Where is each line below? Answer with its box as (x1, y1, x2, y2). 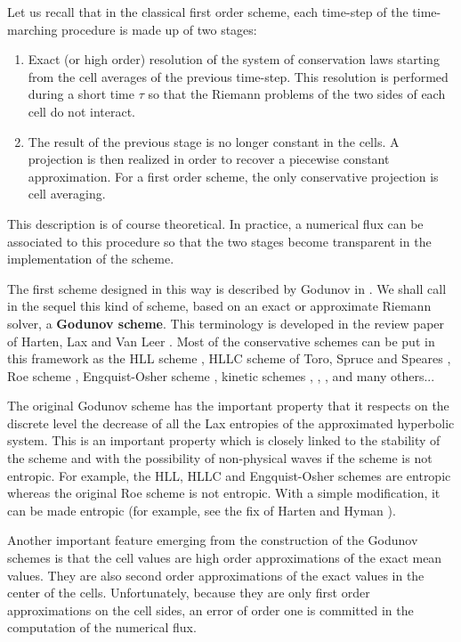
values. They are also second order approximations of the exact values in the (7, 565, 425, 584)
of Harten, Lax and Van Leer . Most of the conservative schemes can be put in (7, 331, 435, 350)
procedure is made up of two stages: (61, 20, 257, 38)
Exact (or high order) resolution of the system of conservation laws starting (28, 50, 440, 69)
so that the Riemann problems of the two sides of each (148, 85, 446, 103)
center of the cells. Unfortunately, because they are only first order (7, 583, 370, 602)
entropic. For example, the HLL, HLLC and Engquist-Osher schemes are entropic (7, 466, 451, 484)
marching (7, 20, 58, 38)
